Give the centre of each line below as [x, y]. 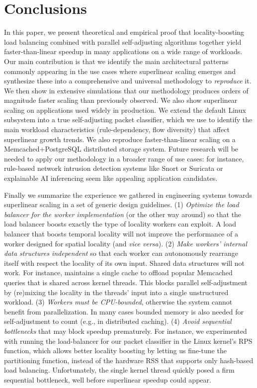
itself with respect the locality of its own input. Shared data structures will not [124, 263]
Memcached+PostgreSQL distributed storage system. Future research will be [121, 149]
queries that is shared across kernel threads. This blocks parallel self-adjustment [126, 282]
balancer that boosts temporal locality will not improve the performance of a [121, 233]
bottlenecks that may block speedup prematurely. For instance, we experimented [126, 331]
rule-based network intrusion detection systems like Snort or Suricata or [114, 168]
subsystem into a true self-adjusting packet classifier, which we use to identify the [128, 119]
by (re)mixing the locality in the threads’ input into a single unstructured [116, 292]
